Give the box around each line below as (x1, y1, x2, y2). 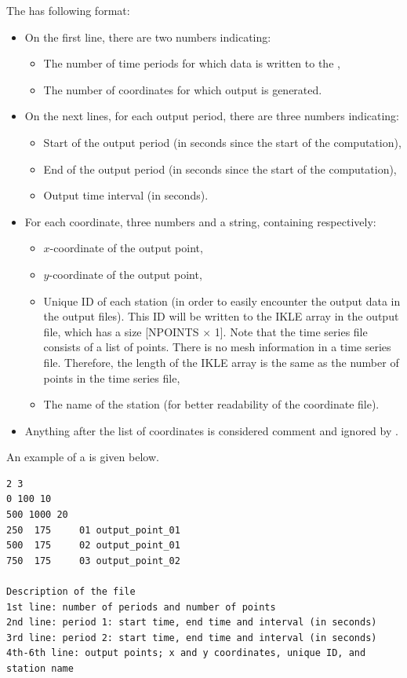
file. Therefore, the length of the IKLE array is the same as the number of (43, 354, 399, 370)
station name (6, 663, 74, 674)
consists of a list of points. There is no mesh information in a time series (43, 339, 391, 355)
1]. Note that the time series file (214, 323, 368, 339)
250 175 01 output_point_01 (6, 524, 180, 536)
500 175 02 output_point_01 (6, 540, 180, 552)
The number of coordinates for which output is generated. (43, 81, 322, 97)
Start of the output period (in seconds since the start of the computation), (43, 134, 402, 150)
